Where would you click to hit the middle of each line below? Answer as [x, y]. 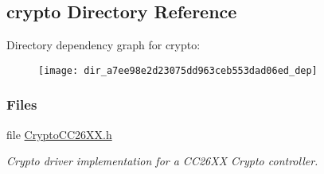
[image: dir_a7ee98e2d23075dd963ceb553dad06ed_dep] [178, 70]
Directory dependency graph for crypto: [103, 45]
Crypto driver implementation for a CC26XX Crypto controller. [162, 161]
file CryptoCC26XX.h [59, 134]
